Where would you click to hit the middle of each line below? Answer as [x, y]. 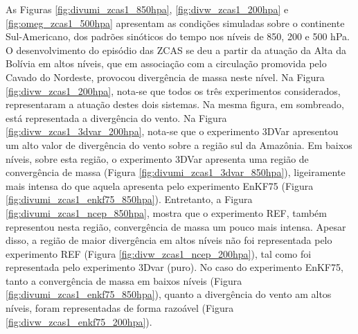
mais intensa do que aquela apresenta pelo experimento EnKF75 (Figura [160, 185]
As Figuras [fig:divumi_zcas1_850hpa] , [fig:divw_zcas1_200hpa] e [147, 9]
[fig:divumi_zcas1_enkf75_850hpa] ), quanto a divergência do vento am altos [169, 294]
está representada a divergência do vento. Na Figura [116, 117]
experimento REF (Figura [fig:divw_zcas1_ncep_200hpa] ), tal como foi [159, 253]
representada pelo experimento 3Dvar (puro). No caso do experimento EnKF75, [174, 267]
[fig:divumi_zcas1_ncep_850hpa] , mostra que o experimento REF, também [166, 212]
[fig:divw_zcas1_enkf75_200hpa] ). [79, 321]
